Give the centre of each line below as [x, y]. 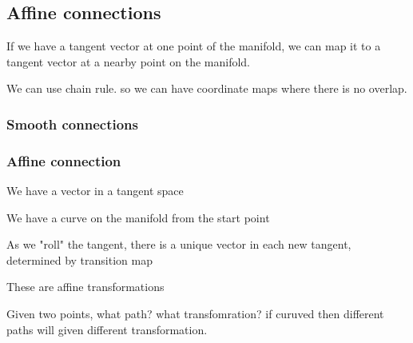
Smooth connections [72, 124]
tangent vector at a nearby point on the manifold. [128, 61]
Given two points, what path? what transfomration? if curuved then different [195, 314]
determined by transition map [79, 259]
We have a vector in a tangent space [95, 191]
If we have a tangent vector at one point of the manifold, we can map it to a [194, 46]
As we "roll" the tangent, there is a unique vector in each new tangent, [179, 244]
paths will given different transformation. [107, 329]
